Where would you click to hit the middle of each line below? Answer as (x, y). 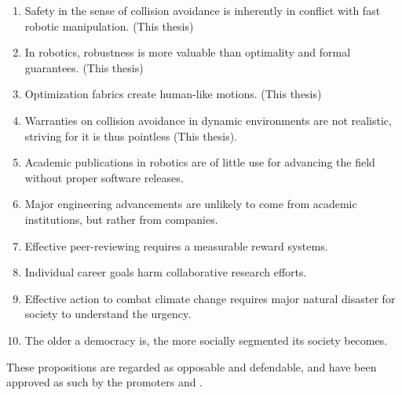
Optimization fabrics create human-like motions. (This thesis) (173, 94)
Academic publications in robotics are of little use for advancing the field (200, 162)
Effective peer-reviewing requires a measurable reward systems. (176, 245)
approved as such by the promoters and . (105, 382)
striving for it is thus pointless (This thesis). (131, 135)
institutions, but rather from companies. (121, 219)
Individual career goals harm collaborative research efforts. (166, 272)
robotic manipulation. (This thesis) (109, 26)
